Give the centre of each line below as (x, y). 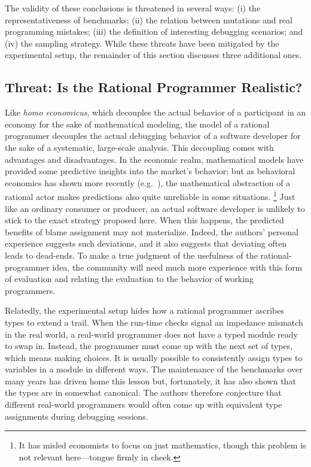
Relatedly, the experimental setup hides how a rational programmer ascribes (145, 310)
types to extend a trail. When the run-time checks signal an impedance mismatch (154, 322)
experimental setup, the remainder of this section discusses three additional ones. (153, 55)
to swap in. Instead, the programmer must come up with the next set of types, (149, 346)
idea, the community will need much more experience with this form (177, 267)
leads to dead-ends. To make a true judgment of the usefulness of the (131, 255)
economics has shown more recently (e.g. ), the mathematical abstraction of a (148, 182)
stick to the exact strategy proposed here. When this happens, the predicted (144, 220)
